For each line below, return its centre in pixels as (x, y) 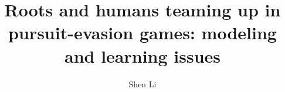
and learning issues (142, 55)
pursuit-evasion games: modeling (142, 33)
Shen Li (142, 84)
